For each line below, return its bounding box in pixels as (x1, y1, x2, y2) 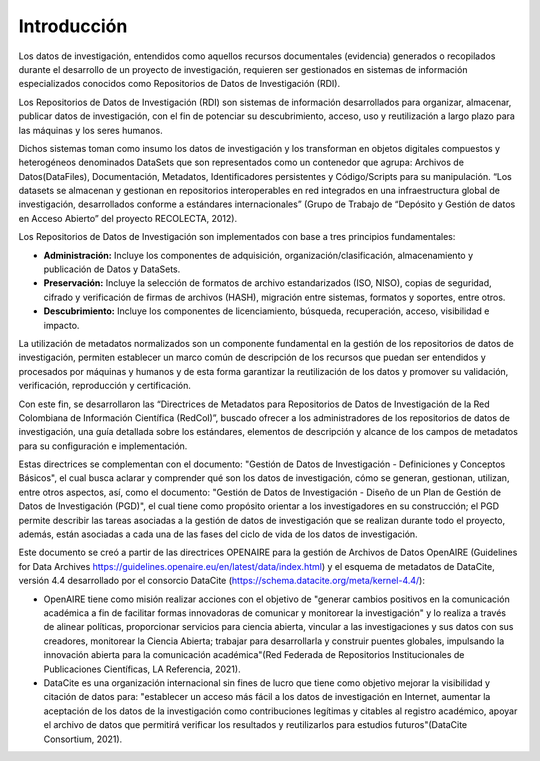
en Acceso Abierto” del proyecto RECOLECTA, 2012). (18, 212, 238, 224)
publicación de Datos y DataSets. (43, 263, 181, 275)
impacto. (43, 319, 80, 331)
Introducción (18, 15, 128, 37)
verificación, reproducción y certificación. (18, 380, 192, 392)
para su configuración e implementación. (18, 440, 188, 452)
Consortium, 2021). (43, 733, 123, 745)
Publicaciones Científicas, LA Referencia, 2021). (43, 663, 241, 675)
